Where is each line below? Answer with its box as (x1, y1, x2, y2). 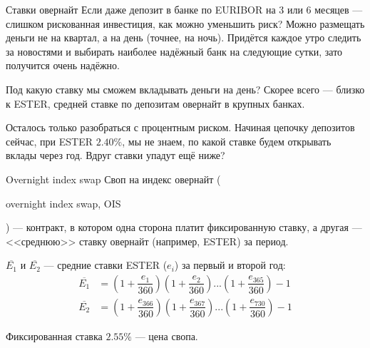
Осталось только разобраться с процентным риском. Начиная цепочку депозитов (6, 120, 355, 135)
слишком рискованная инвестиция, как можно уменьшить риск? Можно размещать (6, 16, 365, 31)
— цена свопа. (135, 328, 198, 343)
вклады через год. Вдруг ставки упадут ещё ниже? (6, 148, 225, 163)
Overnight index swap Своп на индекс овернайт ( (6, 171, 221, 186)
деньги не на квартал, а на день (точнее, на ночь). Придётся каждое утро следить (6, 30, 361, 45)
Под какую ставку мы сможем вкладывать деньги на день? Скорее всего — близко (6, 81, 365, 96)
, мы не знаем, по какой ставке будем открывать (122, 133, 332, 148)
